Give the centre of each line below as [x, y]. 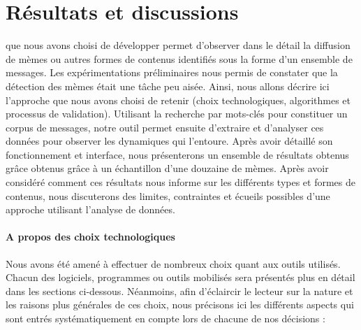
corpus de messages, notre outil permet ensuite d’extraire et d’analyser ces [165, 127]
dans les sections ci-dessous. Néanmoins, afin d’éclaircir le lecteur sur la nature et [179, 290]
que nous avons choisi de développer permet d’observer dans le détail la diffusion [178, 45]
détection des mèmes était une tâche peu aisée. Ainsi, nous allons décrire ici [168, 86]
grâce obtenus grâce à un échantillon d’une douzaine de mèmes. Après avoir [167, 168]
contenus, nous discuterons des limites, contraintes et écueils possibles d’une [168, 195]
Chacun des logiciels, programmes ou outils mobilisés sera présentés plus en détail [180, 277]
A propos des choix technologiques [90, 237]
